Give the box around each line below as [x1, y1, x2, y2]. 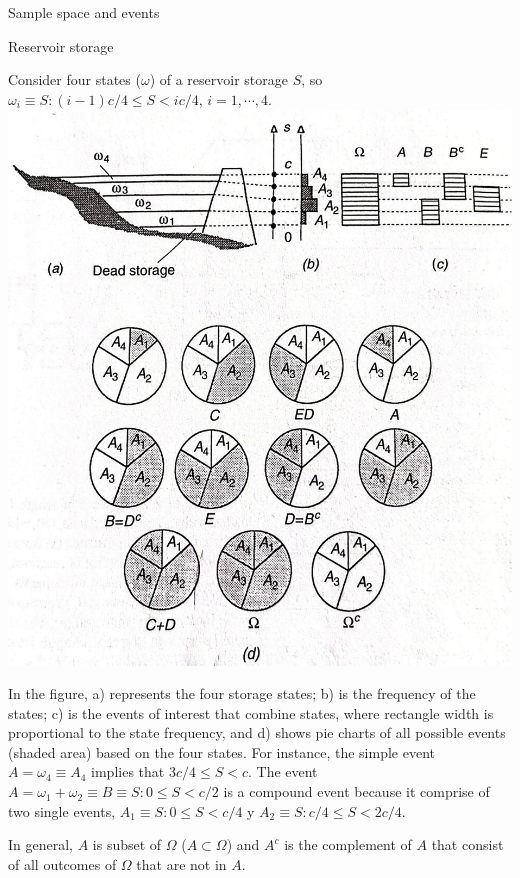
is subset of [92, 834, 162, 855]
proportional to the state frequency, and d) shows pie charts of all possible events [8, 722, 506, 743]
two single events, [8, 800, 116, 821]
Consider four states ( [8, 69, 141, 90]
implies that [91, 761, 165, 782]
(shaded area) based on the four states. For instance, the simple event [8, 741, 435, 762]
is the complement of [284, 834, 412, 855]
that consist [431, 834, 504, 855]
